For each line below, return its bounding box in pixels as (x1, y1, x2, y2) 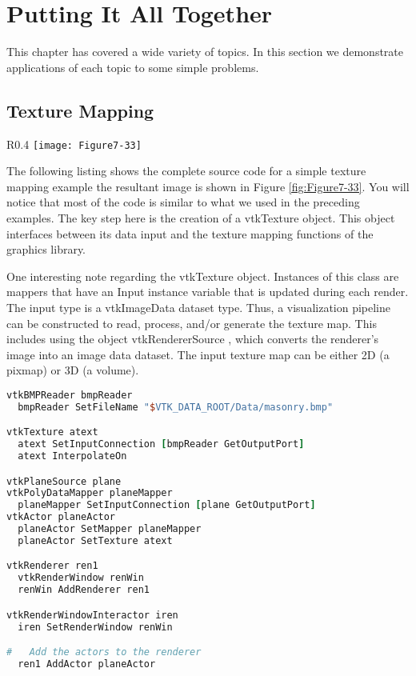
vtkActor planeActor (6, 511, 116, 523)
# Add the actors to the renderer (6, 646, 202, 658)
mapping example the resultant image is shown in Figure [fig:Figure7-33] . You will (6, 178, 410, 194)
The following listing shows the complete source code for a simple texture (6, 162, 366, 179)
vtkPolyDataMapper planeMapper (6, 487, 173, 499)
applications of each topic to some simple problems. (6, 58, 259, 75)
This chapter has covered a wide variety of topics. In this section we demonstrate (6, 43, 403, 60)
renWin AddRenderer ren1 (18, 584, 150, 596)
